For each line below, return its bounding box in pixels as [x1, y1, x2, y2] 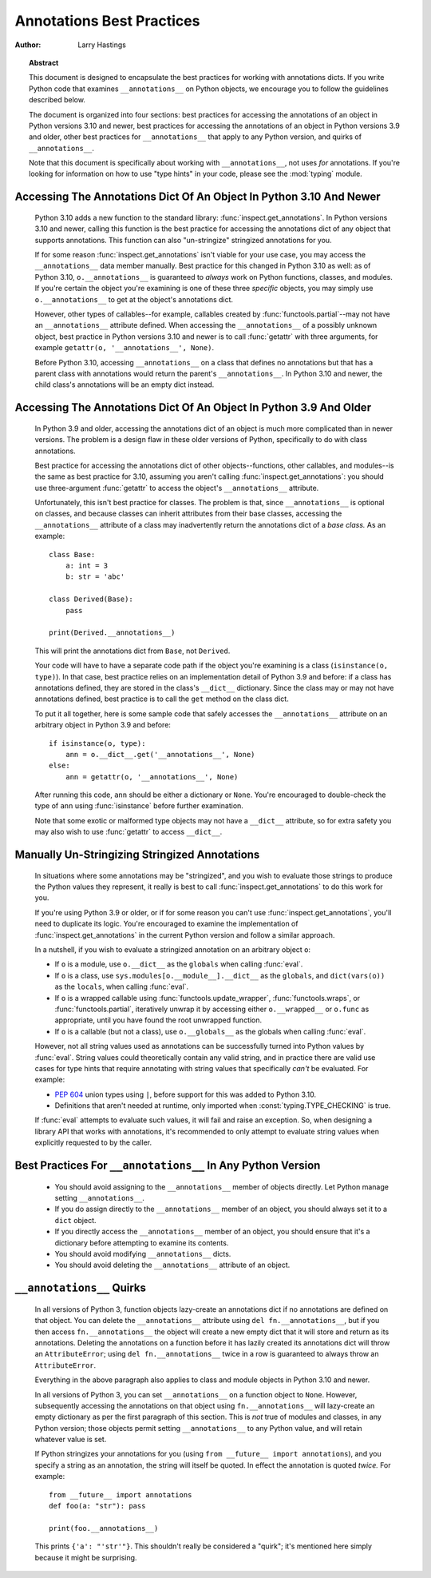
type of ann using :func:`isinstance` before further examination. [34, 801, 243, 811]
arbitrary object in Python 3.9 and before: [34, 720, 172, 730]
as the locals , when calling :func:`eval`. [54, 982, 189, 991]
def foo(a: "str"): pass [49, 1501, 146, 1511]
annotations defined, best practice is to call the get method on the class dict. [34, 694, 289, 703]
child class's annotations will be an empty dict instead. [34, 380, 215, 389]
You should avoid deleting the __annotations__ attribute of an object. [54, 1260, 291, 1270]
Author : [14, 40, 42, 50]
